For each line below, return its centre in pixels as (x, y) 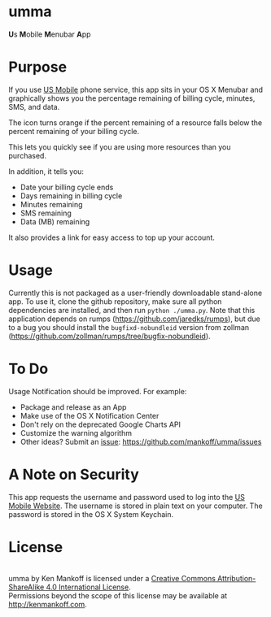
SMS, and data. (34, 106)
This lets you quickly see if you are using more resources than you (120, 147)
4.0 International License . (89, 587)
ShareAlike (26, 587)
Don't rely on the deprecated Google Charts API (101, 424)
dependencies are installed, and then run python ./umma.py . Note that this (132, 310)
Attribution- (236, 578)
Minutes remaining (51, 204)
